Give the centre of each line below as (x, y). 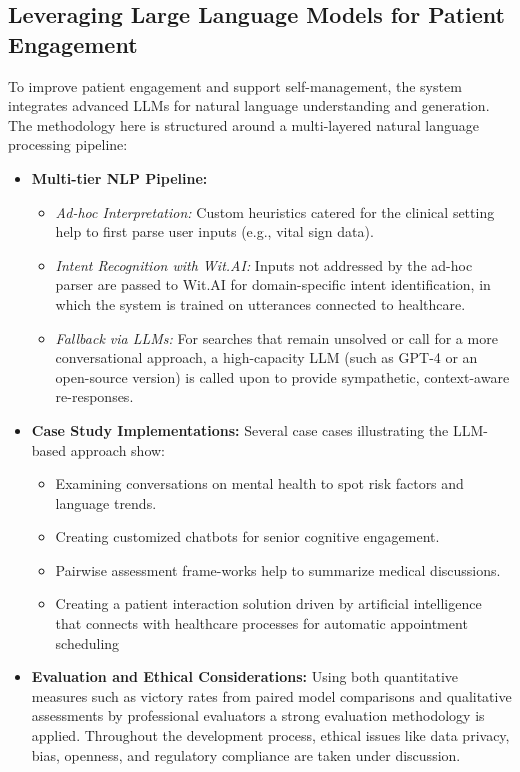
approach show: (117, 449)
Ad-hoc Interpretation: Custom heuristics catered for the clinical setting (275, 211)
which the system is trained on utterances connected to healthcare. (260, 303)
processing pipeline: (68, 144)
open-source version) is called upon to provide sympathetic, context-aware (282, 376)
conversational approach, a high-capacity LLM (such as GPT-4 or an (266, 357)
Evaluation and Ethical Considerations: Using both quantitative (245, 676)
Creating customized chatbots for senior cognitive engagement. (247, 536)
